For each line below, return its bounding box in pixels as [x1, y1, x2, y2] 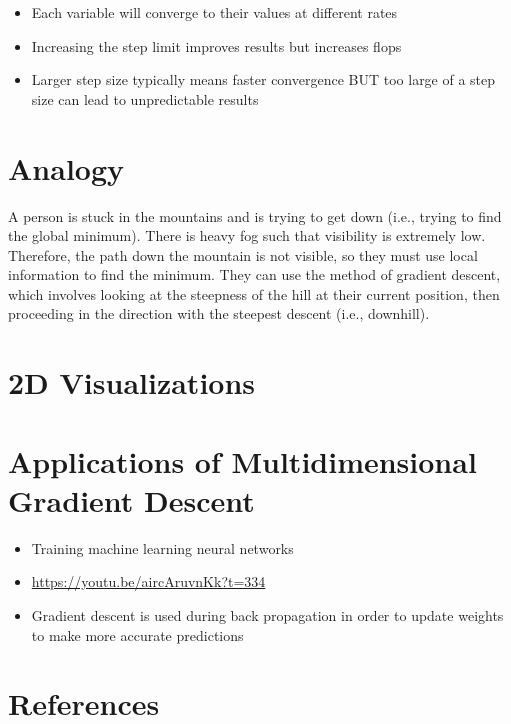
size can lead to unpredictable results [31, 88, 259, 109]
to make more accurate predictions [31, 624, 244, 645]
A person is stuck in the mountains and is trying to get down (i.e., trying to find [8, 205, 502, 226]
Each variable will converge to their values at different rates [31, 2, 398, 22]
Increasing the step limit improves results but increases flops [31, 35, 402, 56]
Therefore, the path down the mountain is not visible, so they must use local [8, 244, 478, 265]
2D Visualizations [8, 362, 256, 403]
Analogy [8, 147, 125, 188]
